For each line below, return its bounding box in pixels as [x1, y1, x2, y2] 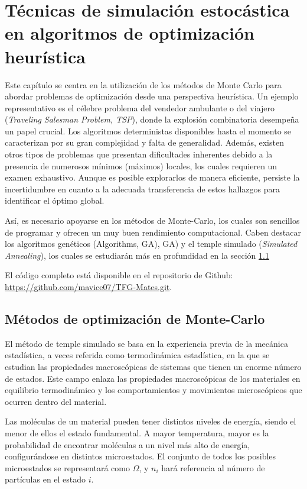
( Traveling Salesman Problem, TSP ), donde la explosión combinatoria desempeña [5, 113, 299, 126]
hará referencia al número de [161, 461, 265, 474]
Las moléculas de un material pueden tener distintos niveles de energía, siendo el [5, 415, 296, 427]
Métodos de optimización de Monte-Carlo [5, 309, 265, 327]
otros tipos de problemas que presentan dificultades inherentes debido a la [5, 148, 273, 160]
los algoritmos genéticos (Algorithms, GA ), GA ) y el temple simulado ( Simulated [5, 237, 298, 250]
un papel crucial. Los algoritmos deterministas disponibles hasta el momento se [5, 124, 292, 137]
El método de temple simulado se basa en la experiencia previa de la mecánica [5, 337, 288, 349]
